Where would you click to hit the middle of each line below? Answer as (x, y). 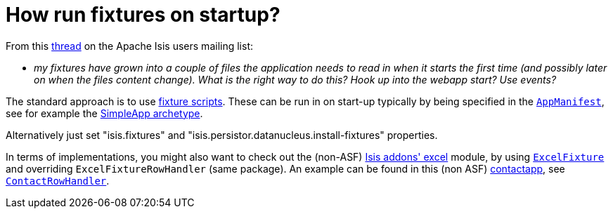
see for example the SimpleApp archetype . (104, 113)
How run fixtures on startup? (143, 15)
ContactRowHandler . (58, 180)
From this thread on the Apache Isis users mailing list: (129, 46)
